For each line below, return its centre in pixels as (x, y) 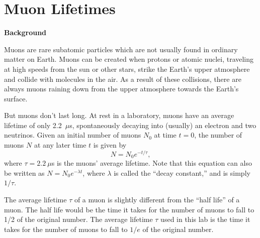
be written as (24, 172)
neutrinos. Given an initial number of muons (73, 135)
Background (25, 32)
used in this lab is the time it (205, 219)
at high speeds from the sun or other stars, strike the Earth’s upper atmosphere (127, 69)
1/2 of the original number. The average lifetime (78, 219)
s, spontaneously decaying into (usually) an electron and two (163, 125)
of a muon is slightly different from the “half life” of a (157, 199)
